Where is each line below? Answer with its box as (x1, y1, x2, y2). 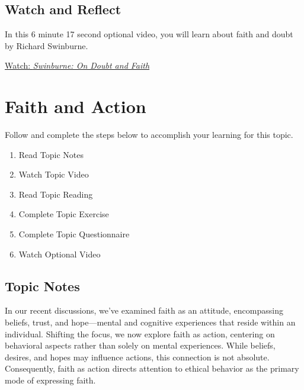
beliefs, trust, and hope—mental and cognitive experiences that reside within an (5, 316, 296, 328)
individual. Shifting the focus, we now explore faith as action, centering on (5, 327, 275, 340)
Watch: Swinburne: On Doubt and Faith (5, 59, 150, 72)
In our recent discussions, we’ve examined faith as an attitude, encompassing (5, 304, 283, 317)
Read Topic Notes (18, 148, 84, 160)
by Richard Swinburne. (5, 39, 88, 51)
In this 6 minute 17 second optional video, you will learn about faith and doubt (5, 28, 293, 40)
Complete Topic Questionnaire (18, 228, 130, 240)
